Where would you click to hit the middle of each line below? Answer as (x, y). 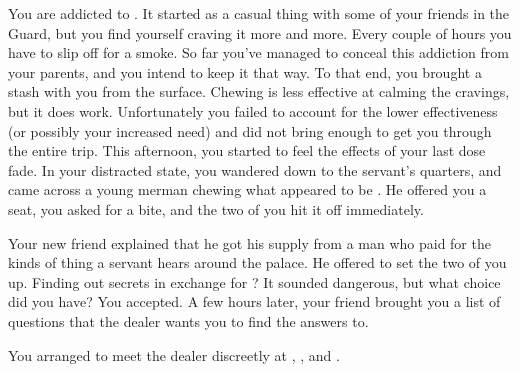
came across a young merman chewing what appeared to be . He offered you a (247, 189)
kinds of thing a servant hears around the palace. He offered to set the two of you (257, 262)
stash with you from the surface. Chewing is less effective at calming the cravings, (259, 91)
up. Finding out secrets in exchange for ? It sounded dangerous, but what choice (254, 281)
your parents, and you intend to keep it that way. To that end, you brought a (245, 71)
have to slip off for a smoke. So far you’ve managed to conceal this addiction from (258, 52)
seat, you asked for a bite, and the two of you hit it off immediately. (216, 208)
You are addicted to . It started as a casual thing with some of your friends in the (259, 13)
